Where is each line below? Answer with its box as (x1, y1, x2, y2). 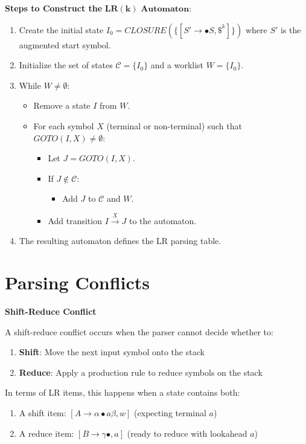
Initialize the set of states (19, 59, 113, 71)
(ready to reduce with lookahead (127, 426, 247, 439)
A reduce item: (19, 426, 74, 439)
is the (280, 23, 301, 36)
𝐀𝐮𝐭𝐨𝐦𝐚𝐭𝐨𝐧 (141, 5, 190, 13)
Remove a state (33, 99, 91, 112)
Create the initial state (19, 23, 104, 36)
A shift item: (19, 407, 66, 419)
